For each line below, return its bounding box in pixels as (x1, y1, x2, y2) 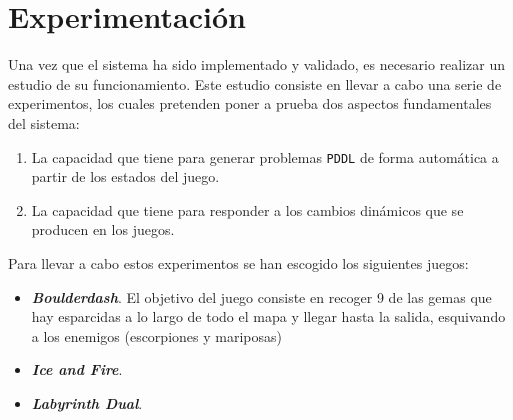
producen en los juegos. (31, 219, 175, 240)
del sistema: (8, 112, 80, 133)
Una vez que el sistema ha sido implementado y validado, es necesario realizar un (8, 54, 506, 75)
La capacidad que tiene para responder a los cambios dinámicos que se (31, 199, 464, 220)
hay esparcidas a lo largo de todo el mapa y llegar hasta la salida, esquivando (31, 306, 506, 327)
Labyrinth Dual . (31, 392, 143, 413)
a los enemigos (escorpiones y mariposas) (31, 325, 282, 346)
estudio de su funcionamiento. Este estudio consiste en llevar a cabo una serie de (8, 73, 502, 94)
